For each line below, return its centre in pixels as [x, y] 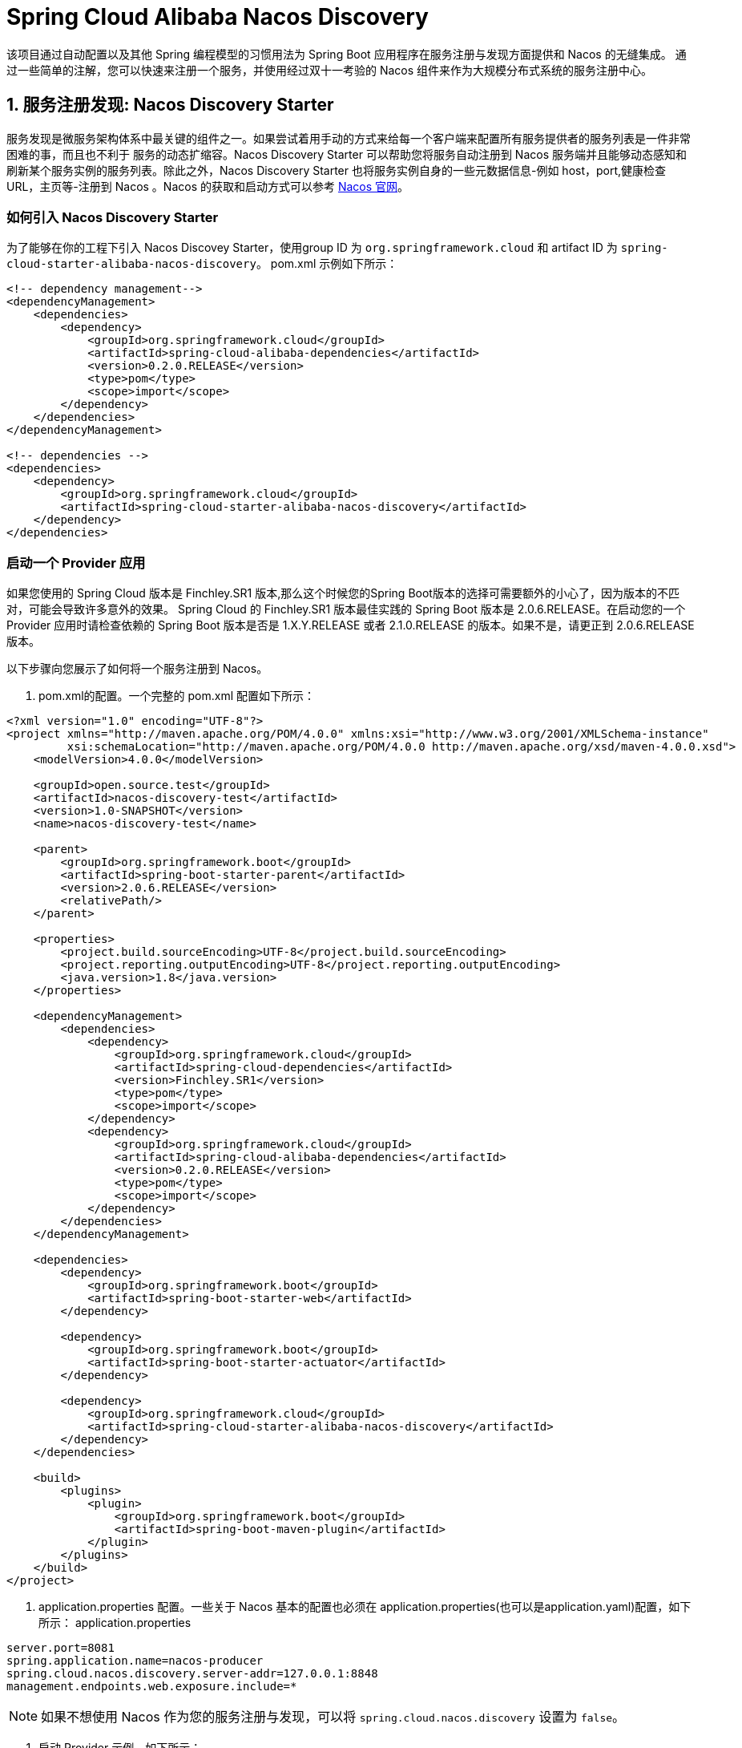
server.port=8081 [60, 1648]
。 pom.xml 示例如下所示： [327, 264]
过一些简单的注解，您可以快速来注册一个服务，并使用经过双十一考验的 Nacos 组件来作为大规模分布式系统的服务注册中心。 [330, 70]
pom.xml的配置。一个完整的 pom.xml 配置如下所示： [177, 696]
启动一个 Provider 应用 [76, 562]
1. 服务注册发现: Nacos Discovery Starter [170, 105]
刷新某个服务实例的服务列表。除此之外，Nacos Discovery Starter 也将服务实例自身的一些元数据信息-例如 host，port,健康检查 [337, 170]
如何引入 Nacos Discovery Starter [113, 217]
